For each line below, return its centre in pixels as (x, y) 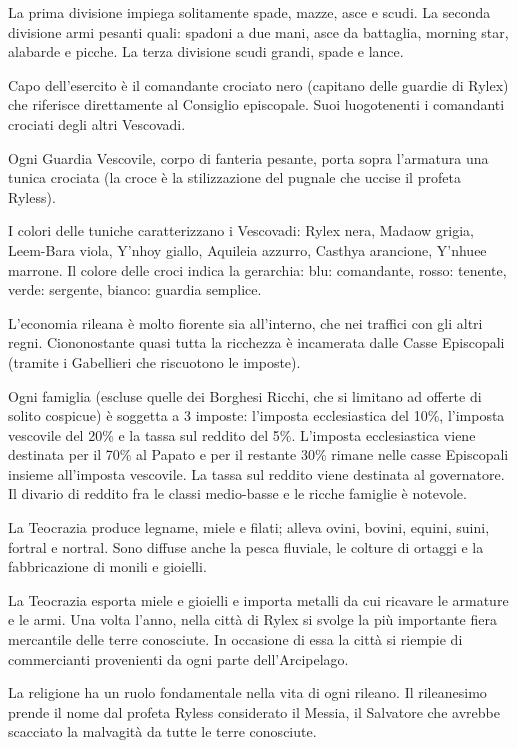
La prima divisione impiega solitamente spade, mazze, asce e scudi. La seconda (249, 12)
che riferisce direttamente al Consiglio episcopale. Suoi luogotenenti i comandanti (256, 104)
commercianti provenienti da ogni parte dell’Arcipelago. (178, 658)
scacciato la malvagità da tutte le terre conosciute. (162, 731)
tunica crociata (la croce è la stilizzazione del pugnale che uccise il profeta (234, 177)
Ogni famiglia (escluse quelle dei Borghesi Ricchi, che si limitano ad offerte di (245, 395)
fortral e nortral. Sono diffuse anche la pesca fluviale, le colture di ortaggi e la (246, 546)
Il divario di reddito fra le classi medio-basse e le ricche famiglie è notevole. (237, 493)
